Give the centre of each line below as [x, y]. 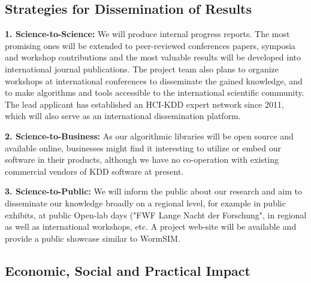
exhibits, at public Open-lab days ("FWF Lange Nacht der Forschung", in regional [156, 214]
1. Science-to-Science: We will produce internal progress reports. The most [147, 34]
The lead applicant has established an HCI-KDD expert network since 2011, [144, 104]
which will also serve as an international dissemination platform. [123, 116]
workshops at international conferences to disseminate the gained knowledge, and [154, 80]
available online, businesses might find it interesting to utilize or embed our [143, 147]
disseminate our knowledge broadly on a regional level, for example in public [145, 203]
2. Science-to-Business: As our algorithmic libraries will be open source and [149, 136]
